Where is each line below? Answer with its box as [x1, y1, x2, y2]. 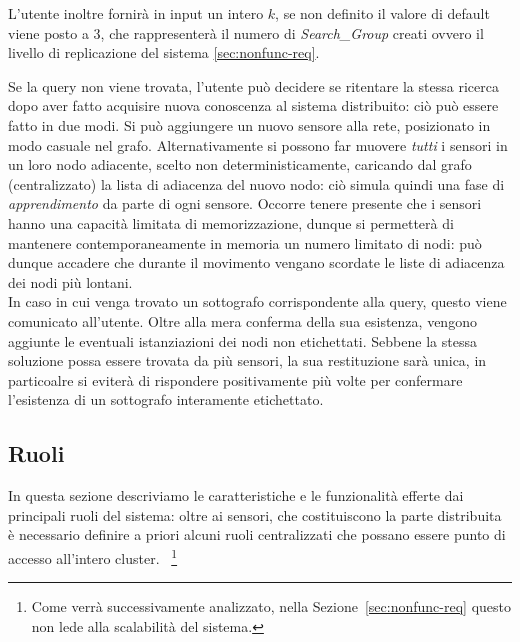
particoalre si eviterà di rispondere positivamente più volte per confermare [8, 369, 463, 390]
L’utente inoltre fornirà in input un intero [8, 3, 264, 23]
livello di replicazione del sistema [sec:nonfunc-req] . [8, 42, 320, 63]
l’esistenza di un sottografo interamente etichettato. [8, 389, 324, 410]
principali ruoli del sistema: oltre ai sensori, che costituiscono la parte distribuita [8, 504, 502, 525]
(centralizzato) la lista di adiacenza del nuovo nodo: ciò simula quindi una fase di [8, 173, 505, 194]
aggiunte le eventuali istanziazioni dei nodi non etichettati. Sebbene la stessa [8, 330, 477, 351]
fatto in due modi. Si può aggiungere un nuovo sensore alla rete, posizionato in [8, 114, 491, 135]
